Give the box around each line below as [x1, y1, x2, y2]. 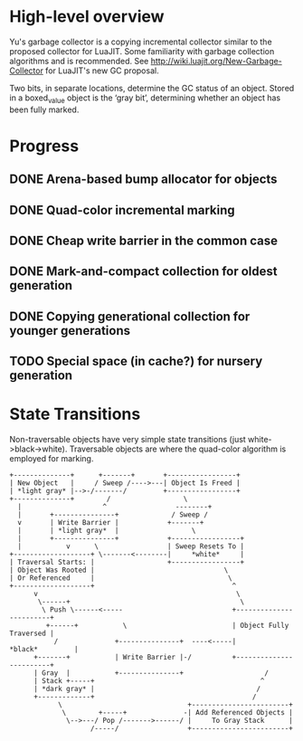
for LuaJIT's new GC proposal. [44, 65, 160, 76]
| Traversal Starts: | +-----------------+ [9, 558, 245, 567]
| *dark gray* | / [33, 685, 260, 694]
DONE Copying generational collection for [9, 309, 251, 324]
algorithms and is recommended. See [9, 55, 149, 66]
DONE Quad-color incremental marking [9, 202, 235, 218]
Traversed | [9, 629, 54, 639]
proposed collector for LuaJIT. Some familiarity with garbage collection [9, 45, 275, 56]
